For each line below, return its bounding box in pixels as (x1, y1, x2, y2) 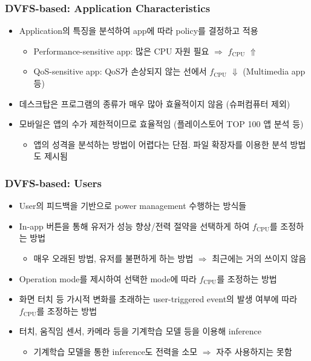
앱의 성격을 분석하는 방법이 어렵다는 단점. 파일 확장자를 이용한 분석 (33, 137, 287, 150)
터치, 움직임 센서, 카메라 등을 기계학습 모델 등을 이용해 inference (19, 325, 261, 337)
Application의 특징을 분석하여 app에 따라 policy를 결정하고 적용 (19, 24, 258, 37)
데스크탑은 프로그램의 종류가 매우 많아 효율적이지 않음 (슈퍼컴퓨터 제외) (19, 97, 290, 110)
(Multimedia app (243, 65, 306, 78)
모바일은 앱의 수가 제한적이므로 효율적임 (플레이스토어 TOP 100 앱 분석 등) (19, 118, 304, 130)
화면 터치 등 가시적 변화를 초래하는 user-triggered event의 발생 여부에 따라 (19, 293, 298, 305)
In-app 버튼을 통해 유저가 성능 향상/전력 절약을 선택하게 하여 (19, 219, 250, 232)
